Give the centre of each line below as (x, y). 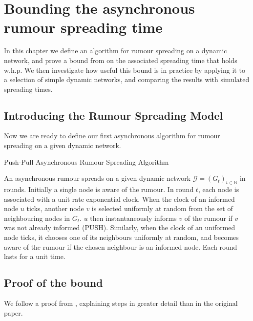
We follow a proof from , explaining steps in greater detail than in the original (121, 303)
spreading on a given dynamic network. (63, 145)
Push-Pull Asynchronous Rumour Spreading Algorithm (86, 161)
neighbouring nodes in (37, 218)
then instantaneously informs (133, 218)
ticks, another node (55, 208)
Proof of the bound (53, 283)
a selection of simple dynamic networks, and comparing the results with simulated (127, 79)
